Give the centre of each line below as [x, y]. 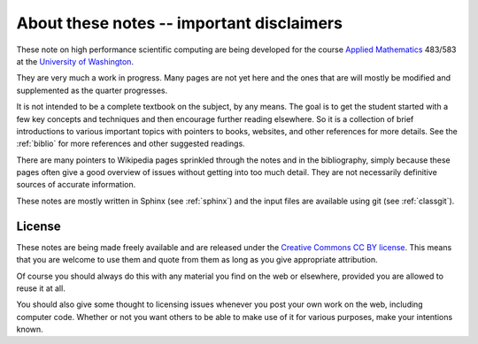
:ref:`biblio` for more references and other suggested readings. [131, 144]
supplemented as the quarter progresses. [92, 90]
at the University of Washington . [75, 61]
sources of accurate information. [76, 185]
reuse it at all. [41, 288]
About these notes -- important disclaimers [179, 23]
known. [30, 329]
